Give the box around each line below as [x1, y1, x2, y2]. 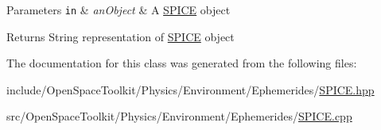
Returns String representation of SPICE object [6, 28, 235, 44]
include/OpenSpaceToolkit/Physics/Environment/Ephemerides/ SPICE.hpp [6, 81, 375, 97]
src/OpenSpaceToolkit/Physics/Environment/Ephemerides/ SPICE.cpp [6, 108, 352, 124]
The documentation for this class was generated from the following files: [6, 55, 357, 71]
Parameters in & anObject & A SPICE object [6, 2, 231, 17]
